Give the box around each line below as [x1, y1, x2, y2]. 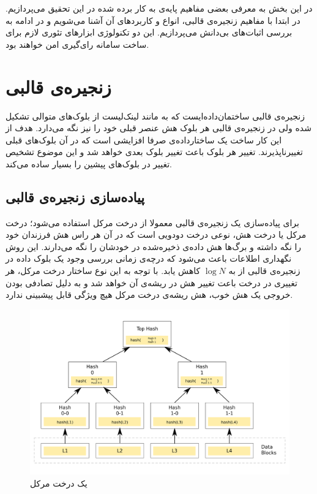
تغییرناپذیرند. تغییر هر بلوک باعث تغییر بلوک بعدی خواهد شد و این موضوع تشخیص [6, 145, 303, 158]
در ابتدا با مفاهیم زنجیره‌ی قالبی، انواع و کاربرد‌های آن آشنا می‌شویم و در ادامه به [6, 13, 300, 26]
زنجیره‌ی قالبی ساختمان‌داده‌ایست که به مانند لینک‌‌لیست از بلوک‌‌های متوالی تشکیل [6, 109, 305, 122]
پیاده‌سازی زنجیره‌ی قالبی [6, 187, 145, 206]
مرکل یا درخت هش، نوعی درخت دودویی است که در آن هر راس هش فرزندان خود [6, 228, 307, 241]
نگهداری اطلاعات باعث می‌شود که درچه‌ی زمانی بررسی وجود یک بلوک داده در [6, 252, 292, 265]
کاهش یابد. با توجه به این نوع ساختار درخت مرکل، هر [6, 264, 201, 277]
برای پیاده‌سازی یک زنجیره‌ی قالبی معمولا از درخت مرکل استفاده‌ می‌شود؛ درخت [6, 216, 299, 229]
